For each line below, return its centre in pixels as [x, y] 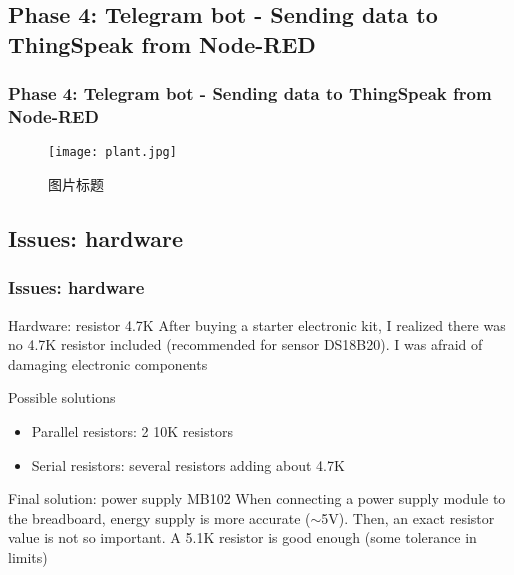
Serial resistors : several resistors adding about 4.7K [188, 464]
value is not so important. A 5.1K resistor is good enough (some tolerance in [242, 537]
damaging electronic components [108, 363]
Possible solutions [62, 397]
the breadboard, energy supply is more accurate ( [159, 517]
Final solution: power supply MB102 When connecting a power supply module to [257, 498]
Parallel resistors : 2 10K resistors [132, 430]
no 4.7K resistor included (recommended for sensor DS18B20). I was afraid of [245, 344]
